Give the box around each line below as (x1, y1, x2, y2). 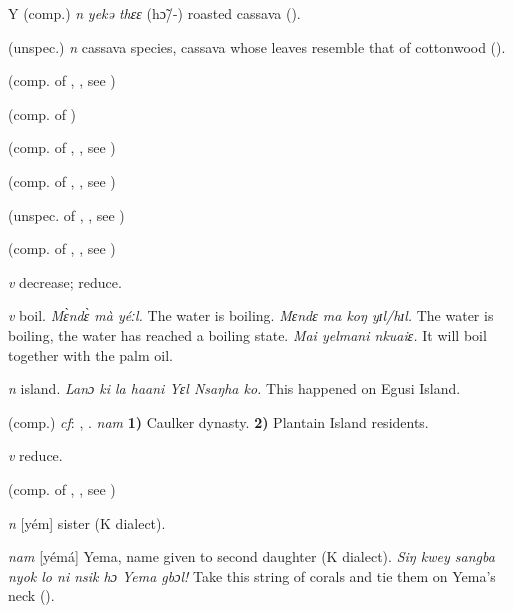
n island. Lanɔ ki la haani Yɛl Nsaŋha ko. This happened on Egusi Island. (8, 378, 461, 399)
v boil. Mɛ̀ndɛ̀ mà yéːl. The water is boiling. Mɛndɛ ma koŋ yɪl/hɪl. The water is (8, 305, 494, 326)
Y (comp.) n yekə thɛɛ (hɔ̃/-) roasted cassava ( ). (8, 3, 301, 23)
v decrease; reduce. (8, 271, 122, 292)
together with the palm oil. (8, 344, 173, 365)
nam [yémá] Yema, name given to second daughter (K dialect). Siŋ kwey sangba (8, 546, 495, 567)
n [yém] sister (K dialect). (8, 512, 166, 533)
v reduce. (8, 445, 63, 466)
